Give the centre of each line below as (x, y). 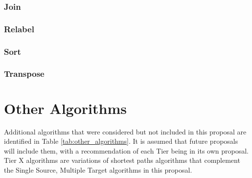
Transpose (24, 74)
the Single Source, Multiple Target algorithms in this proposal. (98, 169)
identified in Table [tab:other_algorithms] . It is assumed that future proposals (121, 141)
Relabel (19, 29)
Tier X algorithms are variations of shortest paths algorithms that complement (122, 160)
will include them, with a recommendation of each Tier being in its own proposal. (126, 150)
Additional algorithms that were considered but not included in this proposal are (125, 131)
